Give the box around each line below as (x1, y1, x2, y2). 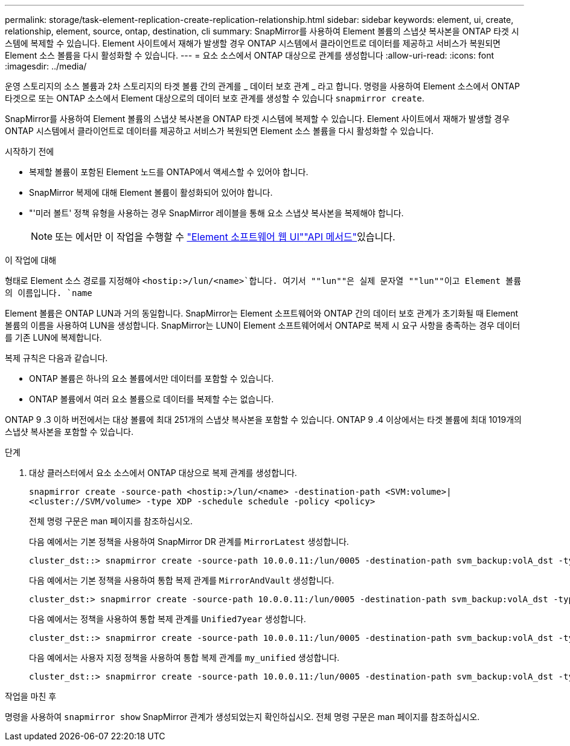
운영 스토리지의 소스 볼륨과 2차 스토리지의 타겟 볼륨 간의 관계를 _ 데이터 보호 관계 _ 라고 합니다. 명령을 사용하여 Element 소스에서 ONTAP (5, 81, 520, 91)
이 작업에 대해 (5, 255, 57, 265)
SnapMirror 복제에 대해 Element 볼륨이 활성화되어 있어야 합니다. (29, 187, 273, 198)
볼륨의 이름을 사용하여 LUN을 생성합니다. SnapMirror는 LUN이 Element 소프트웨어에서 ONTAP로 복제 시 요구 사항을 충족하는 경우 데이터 (5, 320, 520, 330)
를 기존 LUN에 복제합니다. (5, 332, 102, 342)
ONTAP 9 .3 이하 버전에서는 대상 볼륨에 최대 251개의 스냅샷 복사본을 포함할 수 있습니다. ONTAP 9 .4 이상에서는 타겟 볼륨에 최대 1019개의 (5, 414, 522, 425)
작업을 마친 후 (5, 691, 57, 701)
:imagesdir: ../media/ (5, 61, 87, 71)
